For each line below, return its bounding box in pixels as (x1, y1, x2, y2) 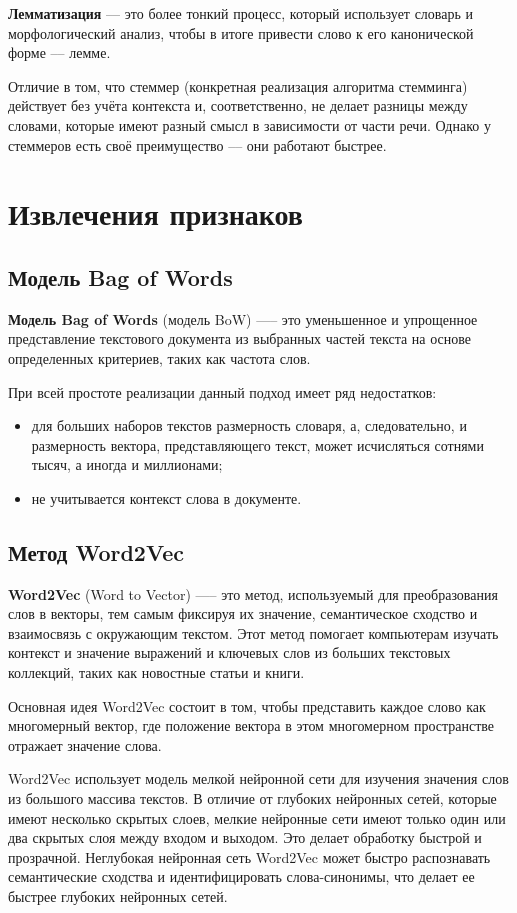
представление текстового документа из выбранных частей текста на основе (8, 328, 471, 349)
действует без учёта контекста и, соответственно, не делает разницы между (8, 95, 468, 116)
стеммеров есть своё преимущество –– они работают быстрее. (8, 134, 387, 155)
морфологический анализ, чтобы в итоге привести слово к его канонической (8, 22, 474, 43)
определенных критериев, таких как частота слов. (8, 347, 311, 368)
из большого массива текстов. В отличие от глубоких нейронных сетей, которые (8, 788, 497, 809)
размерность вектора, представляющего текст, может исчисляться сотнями (31, 434, 484, 455)
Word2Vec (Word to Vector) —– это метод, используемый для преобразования (8, 583, 498, 604)
